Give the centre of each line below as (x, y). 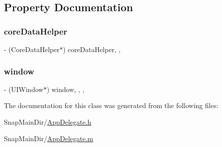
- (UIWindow (24, 89)
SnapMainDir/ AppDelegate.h (48, 122)
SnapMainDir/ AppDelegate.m (49, 138)
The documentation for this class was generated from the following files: (111, 105)
